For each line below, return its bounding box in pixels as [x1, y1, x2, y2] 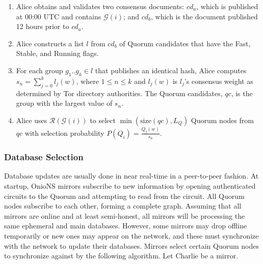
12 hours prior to [16, 21, 69, 32]
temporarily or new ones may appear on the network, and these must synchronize [4, 230, 259, 241]
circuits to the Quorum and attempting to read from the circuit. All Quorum [4, 190, 245, 201]
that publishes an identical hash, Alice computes [95, 65, 247, 75]
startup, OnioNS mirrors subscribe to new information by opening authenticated [4, 181, 256, 191]
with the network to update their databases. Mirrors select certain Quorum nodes [4, 240, 259, 251]
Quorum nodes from [191, 114, 254, 125]
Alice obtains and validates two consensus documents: [16, 1, 185, 11]
